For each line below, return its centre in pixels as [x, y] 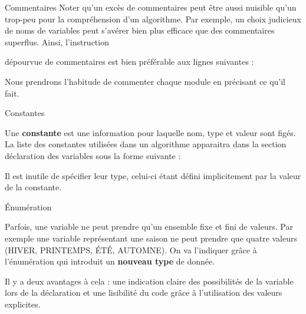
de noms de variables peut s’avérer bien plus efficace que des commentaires [140, 30]
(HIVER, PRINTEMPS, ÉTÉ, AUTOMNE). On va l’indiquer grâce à [131, 249]
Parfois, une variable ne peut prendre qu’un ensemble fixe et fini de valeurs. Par [149, 227]
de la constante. [33, 187]
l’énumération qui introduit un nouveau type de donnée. [110, 261]
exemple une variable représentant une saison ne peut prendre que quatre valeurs [151, 238]
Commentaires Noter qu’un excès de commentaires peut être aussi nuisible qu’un [151, 7]
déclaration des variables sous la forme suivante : [93, 155]
